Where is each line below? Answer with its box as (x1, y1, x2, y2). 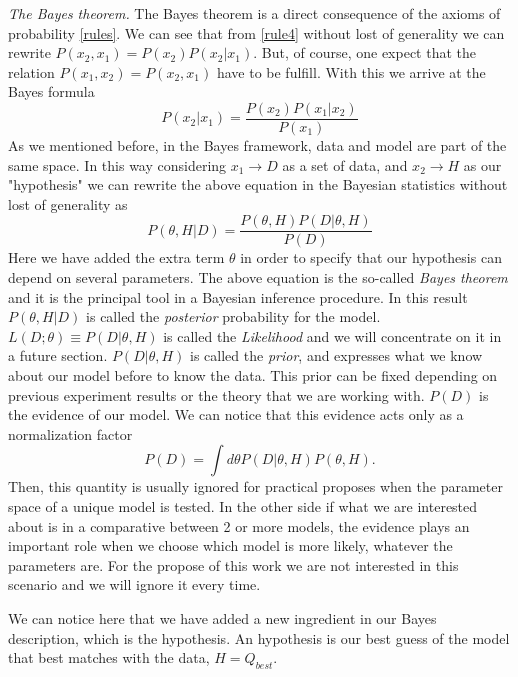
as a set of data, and (282, 154, 408, 175)
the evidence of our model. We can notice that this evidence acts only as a (8, 404, 464, 425)
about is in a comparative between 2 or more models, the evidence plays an (8, 515, 470, 536)
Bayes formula (8, 81, 95, 102)
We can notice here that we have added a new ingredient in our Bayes (8, 607, 437, 628)
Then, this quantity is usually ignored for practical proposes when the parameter (8, 476, 503, 497)
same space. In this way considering (8, 154, 227, 175)
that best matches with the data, (8, 647, 210, 668)
